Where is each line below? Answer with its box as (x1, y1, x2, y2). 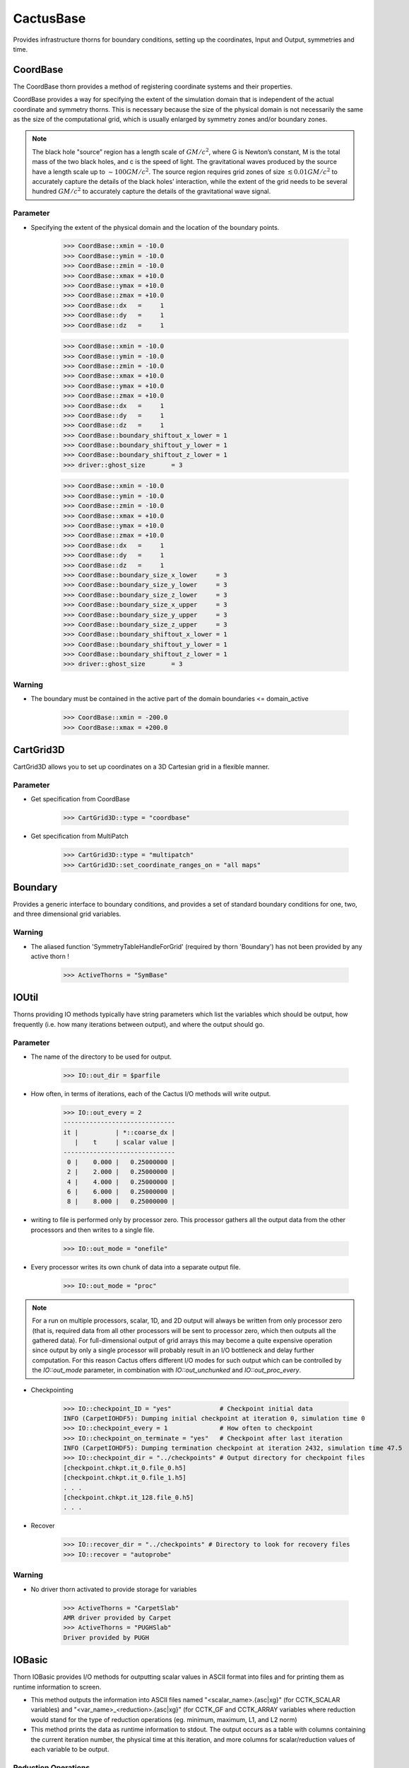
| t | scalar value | (74, 1139, 176, 1146)
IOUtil (13, 991, 39, 1004)
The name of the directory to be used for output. (30, 1052, 172, 1061)
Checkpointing (30, 1385, 73, 1394)
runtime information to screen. (13, 1682, 102, 1691)
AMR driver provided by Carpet (63, 1613, 172, 1622)
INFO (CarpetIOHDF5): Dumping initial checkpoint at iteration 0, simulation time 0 (63, 1414, 365, 1422)
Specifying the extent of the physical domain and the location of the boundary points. (30, 223, 280, 231)
